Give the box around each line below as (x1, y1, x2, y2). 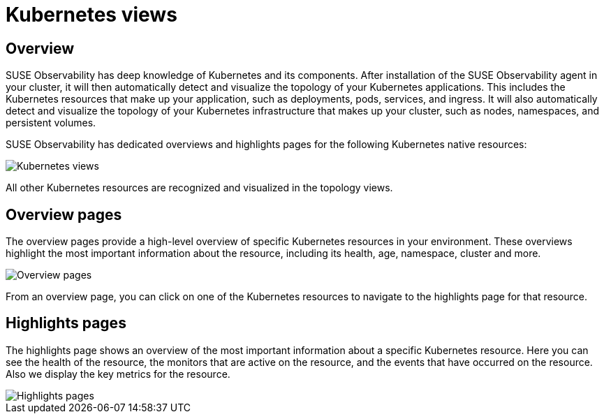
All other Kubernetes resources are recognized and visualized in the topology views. (6, 182, 393, 194)
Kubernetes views (6, 3, 177, 27)
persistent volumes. (6, 117, 96, 129)
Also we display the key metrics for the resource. (6, 367, 230, 380)
